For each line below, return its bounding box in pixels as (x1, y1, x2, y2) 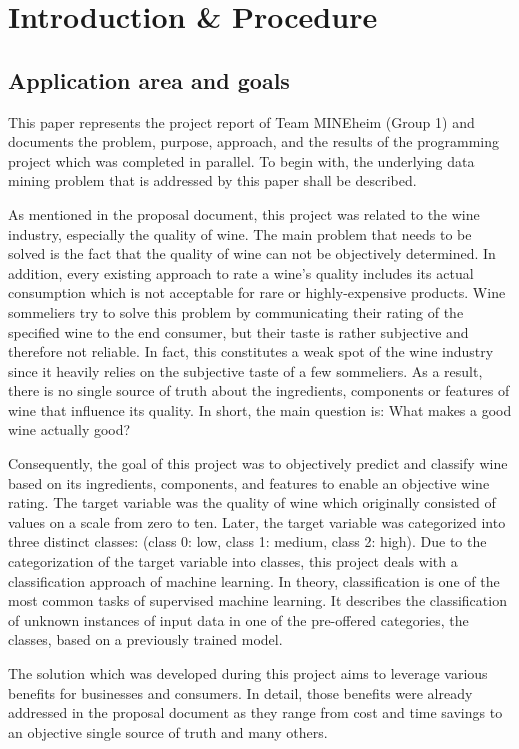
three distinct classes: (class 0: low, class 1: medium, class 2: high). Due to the (8, 531, 487, 552)
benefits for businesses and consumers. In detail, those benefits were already (8, 682, 473, 703)
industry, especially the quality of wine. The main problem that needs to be (8, 223, 472, 244)
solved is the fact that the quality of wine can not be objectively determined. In (8, 243, 496, 264)
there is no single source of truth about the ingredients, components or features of (8, 380, 510, 401)
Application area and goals (8, 64, 290, 95)
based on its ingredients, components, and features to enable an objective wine (8, 472, 490, 493)
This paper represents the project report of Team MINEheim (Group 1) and (8, 111, 475, 132)
